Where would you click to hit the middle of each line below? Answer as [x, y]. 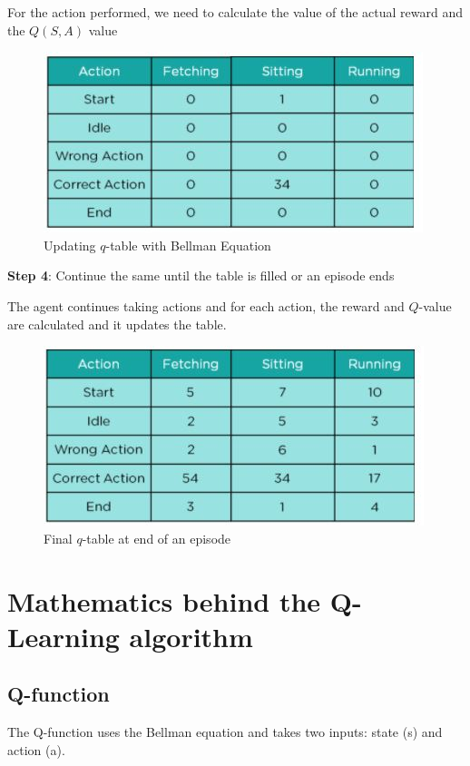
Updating [70, 245]
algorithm [191, 636]
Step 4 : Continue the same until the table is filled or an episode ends [201, 275]
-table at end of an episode [157, 538]
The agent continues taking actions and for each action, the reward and [206, 305]
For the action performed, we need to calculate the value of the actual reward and [235, 12]
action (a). [36, 749]
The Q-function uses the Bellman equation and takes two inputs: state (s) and [225, 732]
